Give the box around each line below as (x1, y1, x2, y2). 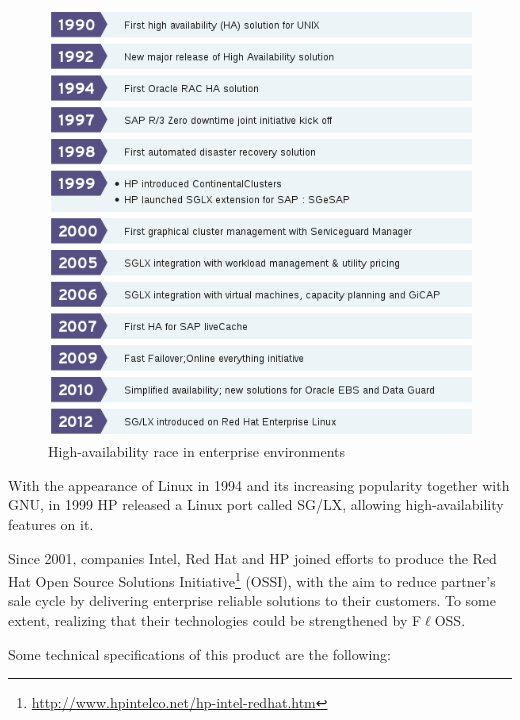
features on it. (8, 513, 94, 534)
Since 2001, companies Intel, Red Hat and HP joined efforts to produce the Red (8, 547, 497, 568)
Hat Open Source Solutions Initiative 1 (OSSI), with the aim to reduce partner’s (8, 568, 496, 591)
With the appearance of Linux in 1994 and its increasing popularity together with (8, 474, 510, 495)
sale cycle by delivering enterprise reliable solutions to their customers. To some (8, 590, 496, 611)
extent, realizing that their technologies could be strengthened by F (8, 609, 422, 630)
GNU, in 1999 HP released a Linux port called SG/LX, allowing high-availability (8, 494, 504, 515)
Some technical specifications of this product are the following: (8, 643, 391, 664)
